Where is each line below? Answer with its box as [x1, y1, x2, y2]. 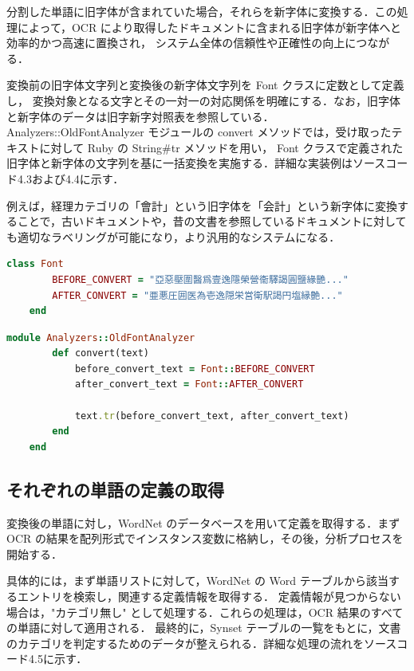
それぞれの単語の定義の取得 [6, 477, 224, 501]
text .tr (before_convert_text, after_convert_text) [74, 410, 349, 422]
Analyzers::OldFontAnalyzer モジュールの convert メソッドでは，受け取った [6, 124, 392, 140]
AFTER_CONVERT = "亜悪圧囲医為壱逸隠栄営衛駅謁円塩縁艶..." [52, 289, 343, 301]
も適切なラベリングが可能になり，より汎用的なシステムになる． [6, 228, 341, 245]
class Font [6, 258, 64, 270]
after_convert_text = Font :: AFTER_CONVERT [74, 379, 304, 390]
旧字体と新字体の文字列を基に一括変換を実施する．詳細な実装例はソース [6, 155, 386, 171]
